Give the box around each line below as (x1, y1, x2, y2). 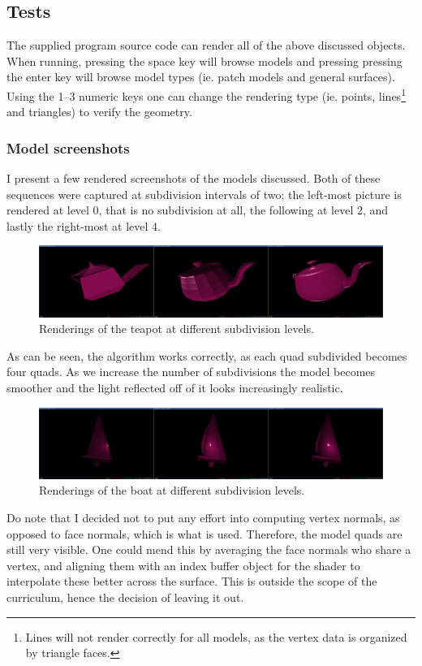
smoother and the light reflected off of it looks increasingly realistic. (6, 378, 343, 396)
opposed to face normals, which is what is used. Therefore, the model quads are (6, 525, 403, 542)
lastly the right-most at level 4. (6, 217, 161, 234)
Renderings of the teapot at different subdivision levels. (39, 320, 314, 337)
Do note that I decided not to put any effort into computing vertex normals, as (6, 508, 400, 525)
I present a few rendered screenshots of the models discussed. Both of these (6, 170, 381, 187)
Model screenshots (6, 137, 130, 158)
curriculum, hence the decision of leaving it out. (6, 588, 244, 605)
